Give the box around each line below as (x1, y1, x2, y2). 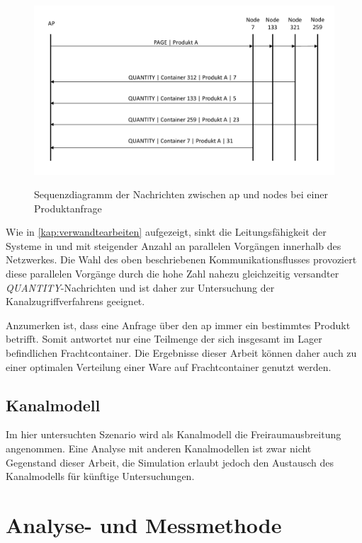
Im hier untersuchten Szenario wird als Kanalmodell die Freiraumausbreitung (6, 427, 341, 442)
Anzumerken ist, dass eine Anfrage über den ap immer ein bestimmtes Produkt (6, 317, 351, 332)
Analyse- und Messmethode (6, 510, 282, 539)
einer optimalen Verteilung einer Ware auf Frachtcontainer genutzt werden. (6, 359, 332, 374)
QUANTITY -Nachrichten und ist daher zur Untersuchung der (6, 280, 275, 295)
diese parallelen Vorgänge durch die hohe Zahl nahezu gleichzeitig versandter (6, 266, 339, 281)
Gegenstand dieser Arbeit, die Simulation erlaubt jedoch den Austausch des (6, 455, 334, 469)
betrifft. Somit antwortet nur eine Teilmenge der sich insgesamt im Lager (6, 331, 322, 346)
